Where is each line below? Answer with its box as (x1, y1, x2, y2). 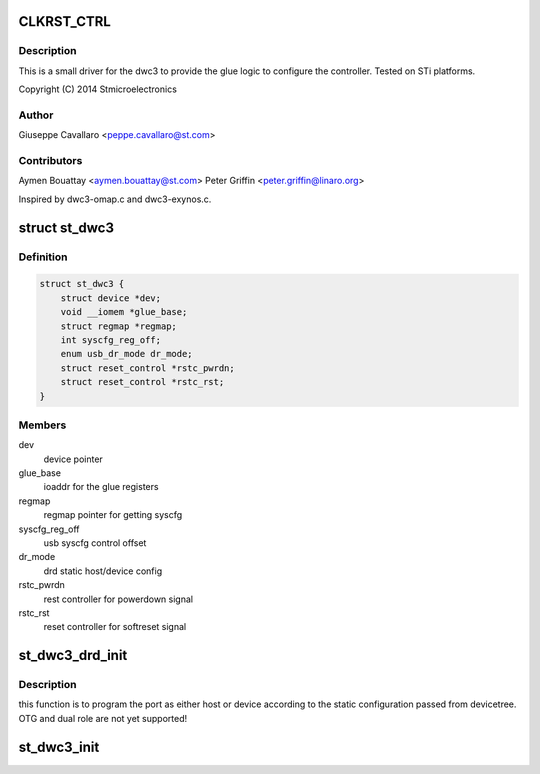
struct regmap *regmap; (60, 320, 177, 332)
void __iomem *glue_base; (60, 306, 188, 318)
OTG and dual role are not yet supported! (18, 712, 188, 724)
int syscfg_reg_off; (60, 334, 162, 345)
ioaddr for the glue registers (43, 481, 159, 493)
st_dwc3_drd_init (18, 647, 128, 664)
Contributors (18, 154, 83, 168)
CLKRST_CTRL (18, 13, 112, 30)
